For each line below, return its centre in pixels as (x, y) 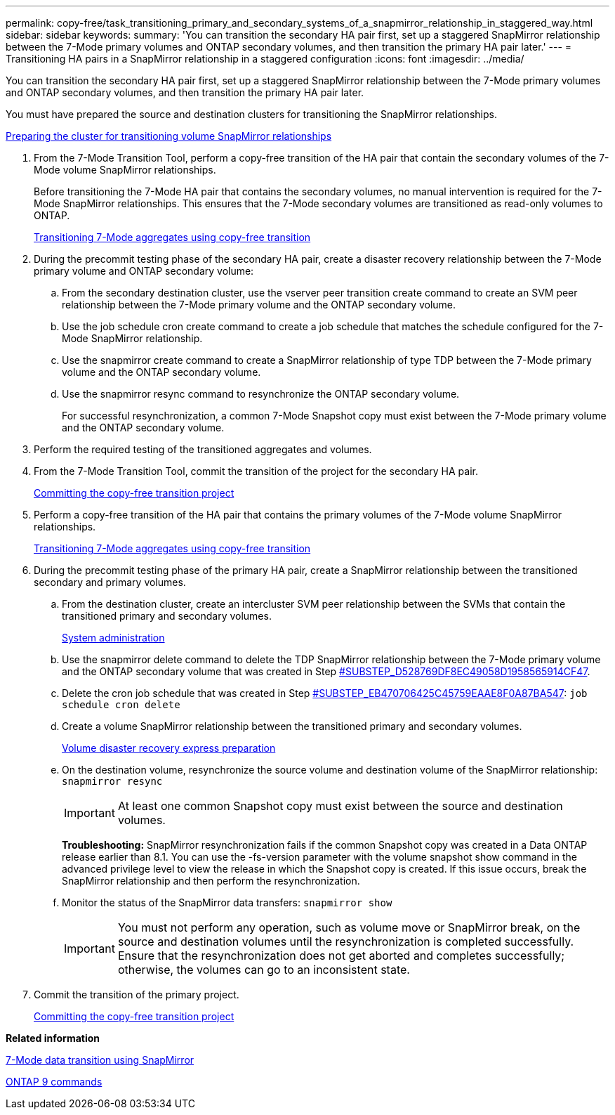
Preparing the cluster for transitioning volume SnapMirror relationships (169, 136)
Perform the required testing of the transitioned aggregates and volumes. (203, 449)
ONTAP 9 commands (54, 1082)
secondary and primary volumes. (110, 582)
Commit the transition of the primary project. (137, 995)
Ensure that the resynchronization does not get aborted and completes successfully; (341, 956)
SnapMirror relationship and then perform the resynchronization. (211, 881)
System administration (113, 638)
